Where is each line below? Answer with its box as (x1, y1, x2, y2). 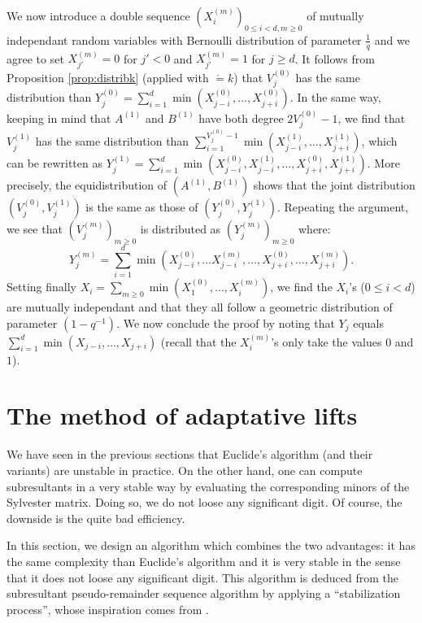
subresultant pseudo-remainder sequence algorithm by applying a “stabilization (7, 585, 401, 602)
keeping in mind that (7, 109, 111, 126)
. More (367, 155, 400, 172)
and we (374, 31, 410, 48)
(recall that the (160, 333, 237, 350)
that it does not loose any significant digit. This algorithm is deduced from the (7, 569, 398, 586)
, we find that (337, 109, 406, 126)
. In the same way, (289, 89, 381, 106)
